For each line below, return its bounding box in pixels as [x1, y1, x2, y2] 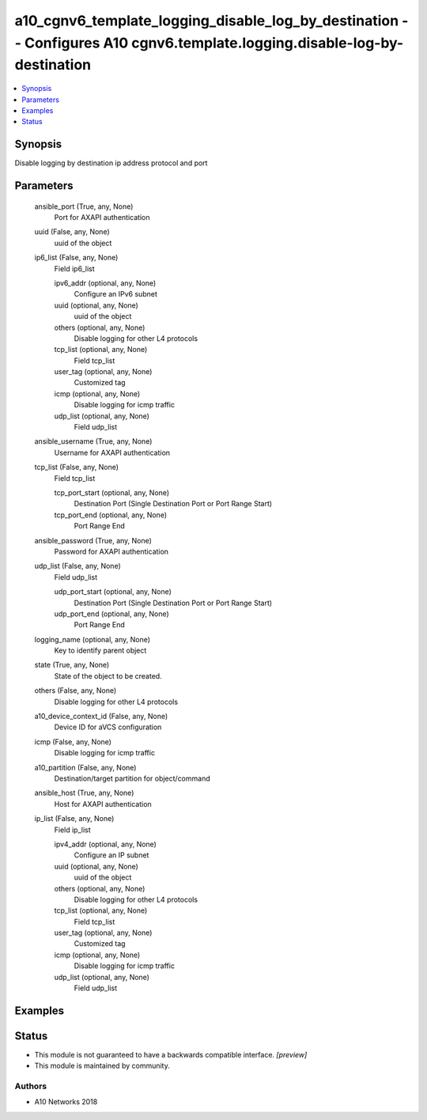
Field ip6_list [54, 263, 95, 273]
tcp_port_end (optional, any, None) [54, 510, 168, 520]
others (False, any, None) [34, 686, 117, 695]
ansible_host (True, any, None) [34, 788, 134, 798]
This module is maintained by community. [34, 1061, 170, 1071]
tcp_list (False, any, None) [34, 463, 119, 472]
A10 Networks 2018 [34, 1097, 98, 1107]
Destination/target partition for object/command [54, 774, 210, 783]
